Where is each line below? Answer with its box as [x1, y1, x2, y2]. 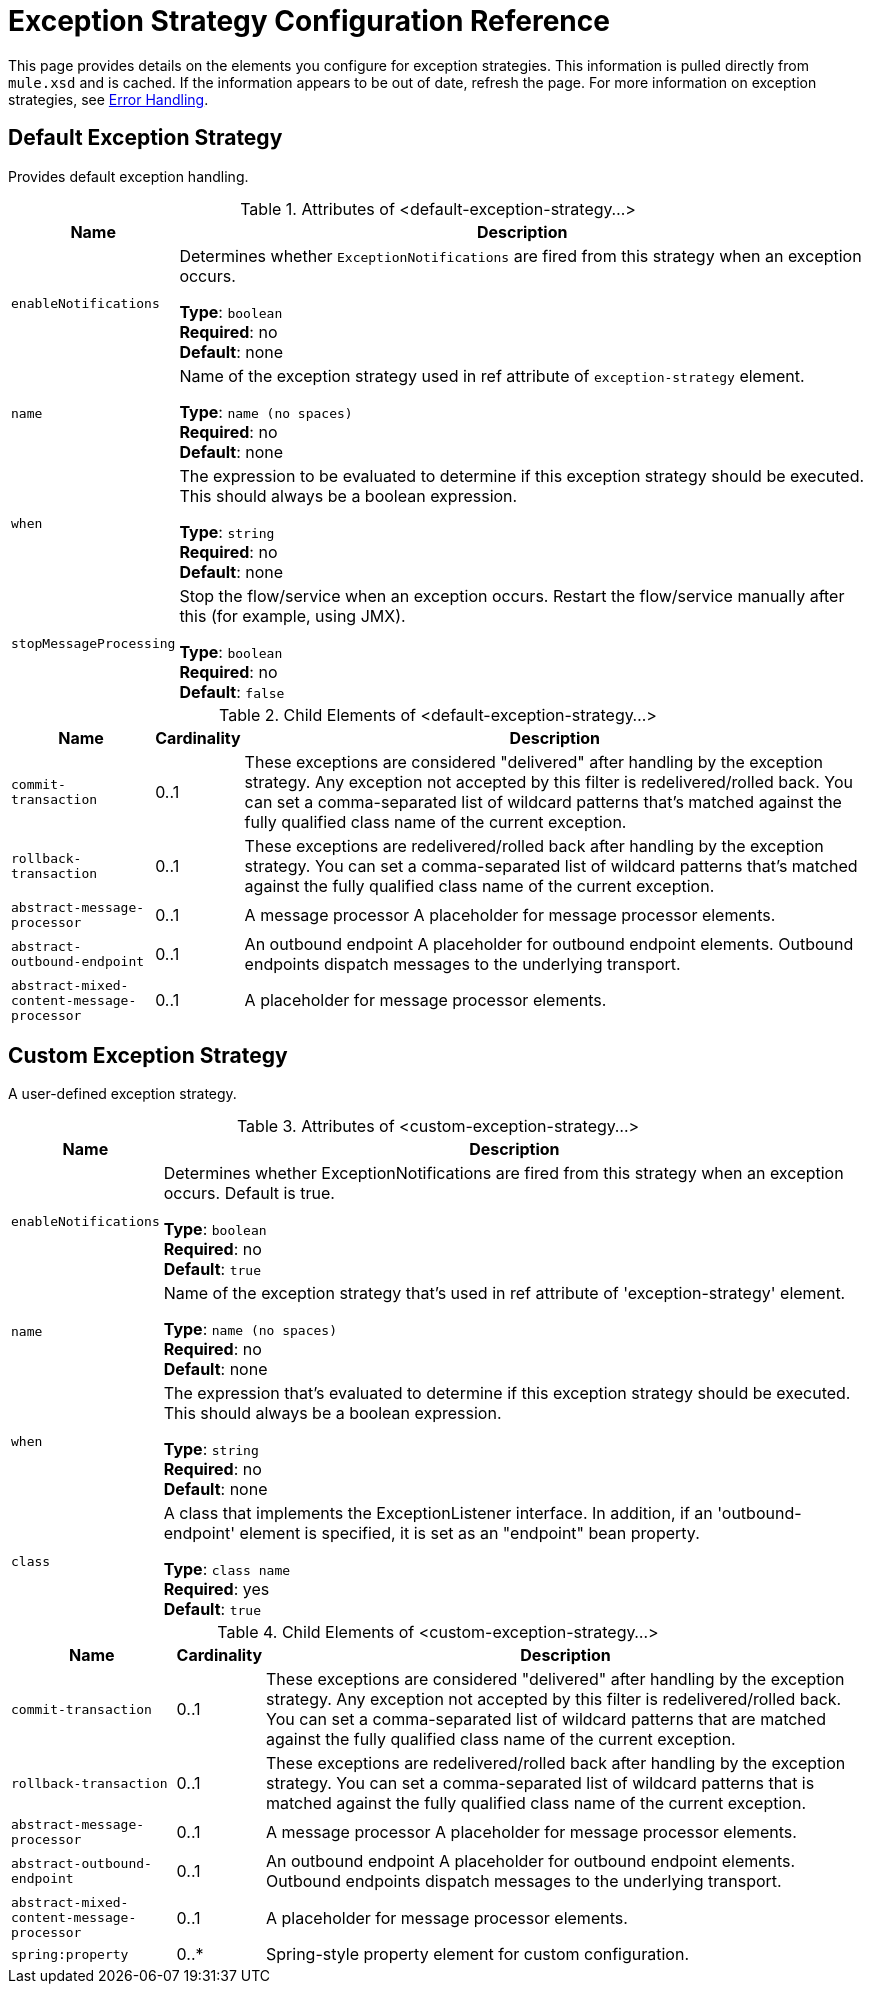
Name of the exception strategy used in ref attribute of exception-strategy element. [179, 365, 805, 386]
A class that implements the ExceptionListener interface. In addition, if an [163, 1503, 713, 1524]
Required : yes [163, 1579, 270, 1600]
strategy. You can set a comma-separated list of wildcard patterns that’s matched [244, 855, 858, 876]
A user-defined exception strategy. [8, 1085, 237, 1103]
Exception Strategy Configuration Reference [8, 4, 610, 38]
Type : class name [163, 1559, 291, 1580]
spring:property [11, 1946, 129, 1962]
